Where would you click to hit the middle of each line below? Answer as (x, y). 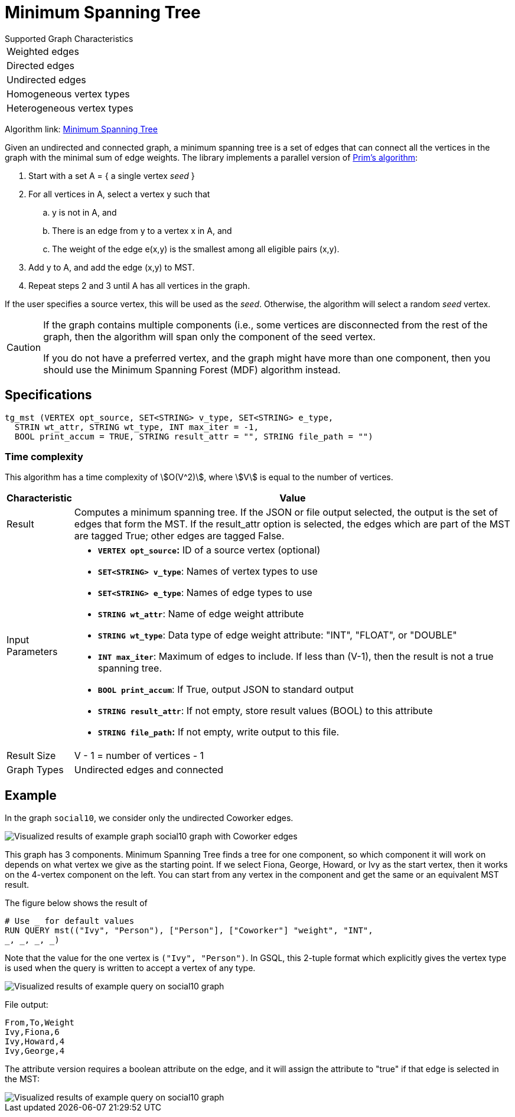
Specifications (48, 395)
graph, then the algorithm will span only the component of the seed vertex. (209, 336)
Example (31, 795)
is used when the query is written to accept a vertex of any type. (130, 968)
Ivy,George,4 (35, 1051)
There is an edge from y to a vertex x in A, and (142, 230)
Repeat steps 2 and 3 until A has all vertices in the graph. (139, 285)
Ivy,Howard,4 (35, 1042)
